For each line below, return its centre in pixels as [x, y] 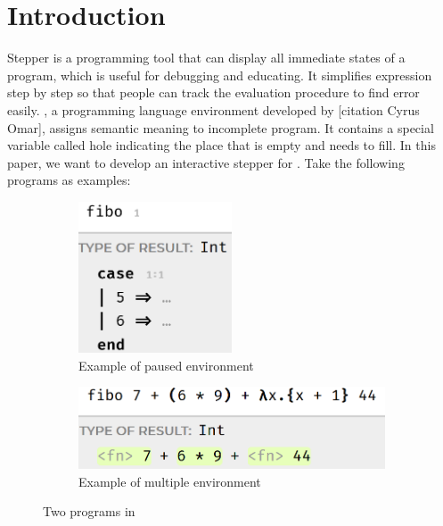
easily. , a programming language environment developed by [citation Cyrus [213, 109]
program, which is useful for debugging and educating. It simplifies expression [220, 75]
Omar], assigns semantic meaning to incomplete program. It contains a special [221, 127]
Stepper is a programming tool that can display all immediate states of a [206, 58]
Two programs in [89, 511]
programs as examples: [69, 180]
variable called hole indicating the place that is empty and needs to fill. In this [221, 145]
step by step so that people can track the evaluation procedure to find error [213, 92]
